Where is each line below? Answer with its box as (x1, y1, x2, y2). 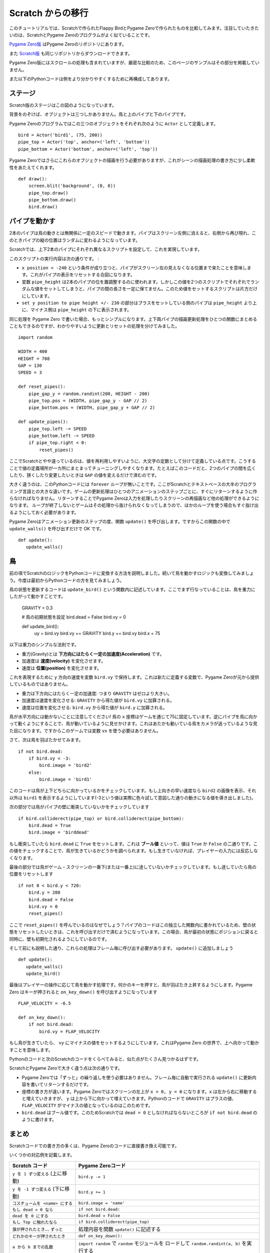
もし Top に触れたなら (12, 1219, 57, 1225)
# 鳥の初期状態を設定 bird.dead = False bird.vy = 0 (21, 614, 126, 620)
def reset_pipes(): (18, 384, 66, 389)
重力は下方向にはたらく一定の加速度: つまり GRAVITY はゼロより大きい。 (21, 690, 172, 696)
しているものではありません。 (9, 681, 71, 687)
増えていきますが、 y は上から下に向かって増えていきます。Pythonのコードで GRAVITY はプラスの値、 (25, 1095, 236, 1101)
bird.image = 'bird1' (39, 777, 92, 782)
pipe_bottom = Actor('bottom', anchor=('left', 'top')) (18, 146, 158, 152)
